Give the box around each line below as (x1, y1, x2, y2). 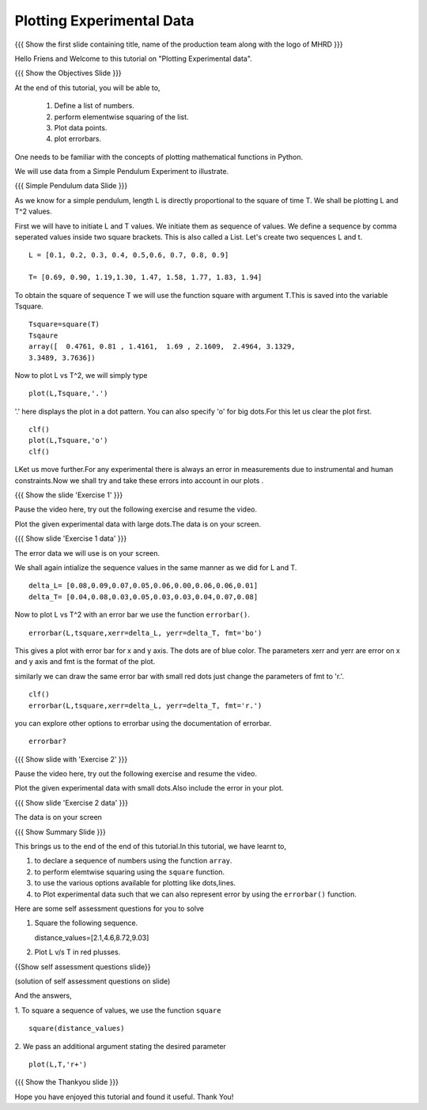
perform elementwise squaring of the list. (54, 111, 189, 122)
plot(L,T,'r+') (28, 1059, 88, 1069)
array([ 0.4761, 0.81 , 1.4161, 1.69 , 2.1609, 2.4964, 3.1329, (28, 342, 296, 351)
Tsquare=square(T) (28, 320, 100, 329)
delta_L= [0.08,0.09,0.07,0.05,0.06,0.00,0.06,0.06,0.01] (28, 581, 259, 591)
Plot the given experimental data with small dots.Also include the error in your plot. (14, 783, 284, 793)
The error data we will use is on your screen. (14, 548, 161, 557)
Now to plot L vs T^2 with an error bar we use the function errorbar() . (14, 610, 251, 620)
